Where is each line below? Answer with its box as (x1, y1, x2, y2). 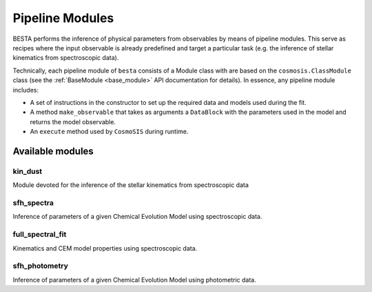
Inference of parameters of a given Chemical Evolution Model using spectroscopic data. (12, 213, 262, 221)
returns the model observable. (30, 117, 116, 126)
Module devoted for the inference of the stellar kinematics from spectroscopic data (12, 181, 249, 189)
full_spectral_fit (12, 230, 67, 240)
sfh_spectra (12, 197, 54, 207)
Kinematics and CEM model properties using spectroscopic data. (12, 244, 198, 252)
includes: (12, 86, 39, 94)
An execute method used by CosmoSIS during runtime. (30, 128, 189, 136)
